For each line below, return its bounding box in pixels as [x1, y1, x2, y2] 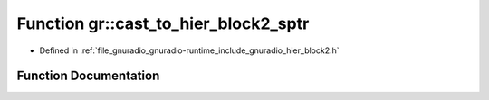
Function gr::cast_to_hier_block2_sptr [16, 14, 310, 33]
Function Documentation [16, 68, 160, 84]
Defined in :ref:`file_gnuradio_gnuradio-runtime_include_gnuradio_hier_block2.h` [39, 45, 340, 56]
